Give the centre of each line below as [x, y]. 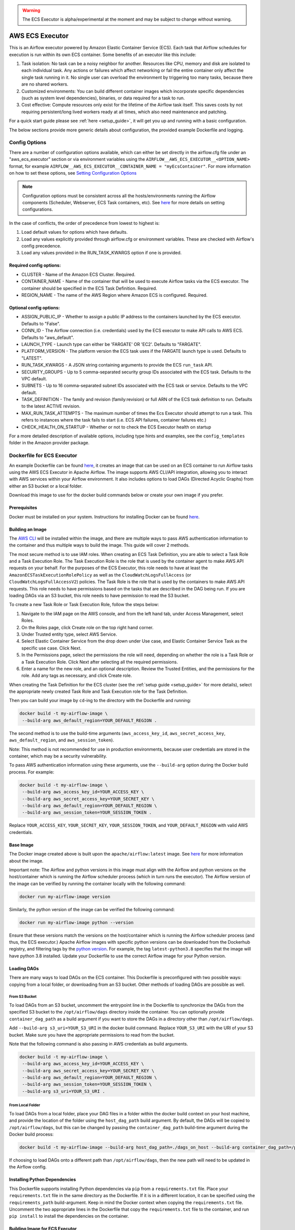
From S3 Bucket [23, 997]
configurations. [38, 210]
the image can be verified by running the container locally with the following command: [97, 884]
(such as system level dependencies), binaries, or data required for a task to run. [103, 98]
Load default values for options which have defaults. [74, 232]
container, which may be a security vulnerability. [58, 756]
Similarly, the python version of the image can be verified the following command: [92, 909]
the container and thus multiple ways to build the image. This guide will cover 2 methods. [99, 545]
